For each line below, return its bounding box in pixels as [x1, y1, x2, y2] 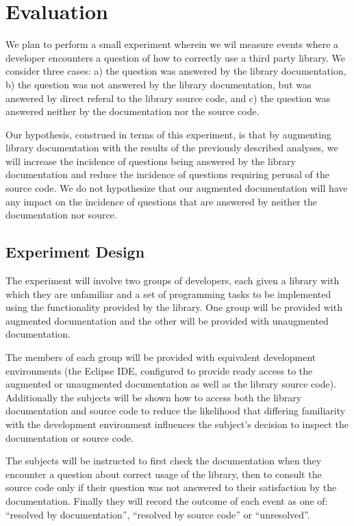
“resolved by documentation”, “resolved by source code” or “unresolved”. [5, 507, 310, 521]
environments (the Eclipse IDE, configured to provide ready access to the [5, 363, 313, 377]
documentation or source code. [5, 430, 134, 444]
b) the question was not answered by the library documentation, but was [5, 77, 312, 91]
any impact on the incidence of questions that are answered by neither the [5, 194, 317, 208]
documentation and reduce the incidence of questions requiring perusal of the [5, 167, 329, 181]
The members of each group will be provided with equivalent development [5, 350, 316, 364]
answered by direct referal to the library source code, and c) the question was [5, 90, 331, 105]
